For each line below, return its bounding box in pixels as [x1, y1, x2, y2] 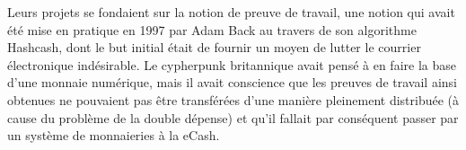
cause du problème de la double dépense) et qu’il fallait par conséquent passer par [7, 108, 459, 127]
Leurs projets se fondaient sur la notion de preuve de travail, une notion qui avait [7, 3, 455, 21]
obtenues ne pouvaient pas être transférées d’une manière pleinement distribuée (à [7, 90, 460, 109]
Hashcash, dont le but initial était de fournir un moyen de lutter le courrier [7, 38, 421, 57]
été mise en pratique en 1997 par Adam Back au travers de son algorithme [7, 20, 417, 39]
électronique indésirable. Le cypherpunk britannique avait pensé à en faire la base [7, 55, 456, 74]
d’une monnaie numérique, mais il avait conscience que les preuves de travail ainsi [7, 73, 457, 92]
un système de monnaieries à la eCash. [7, 126, 220, 145]
